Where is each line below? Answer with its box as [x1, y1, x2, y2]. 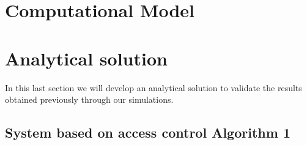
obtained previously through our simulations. [5, 93, 174, 106]
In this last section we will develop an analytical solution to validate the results [5, 81, 302, 94]
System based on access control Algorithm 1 [5, 123, 290, 142]
